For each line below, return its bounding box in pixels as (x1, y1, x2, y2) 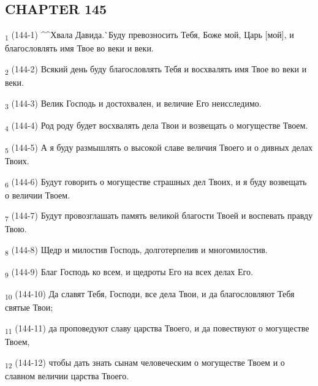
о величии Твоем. (5, 188, 70, 201)
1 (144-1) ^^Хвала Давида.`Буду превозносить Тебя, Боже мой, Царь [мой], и (5, 28, 294, 42)
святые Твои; (5, 301, 53, 314)
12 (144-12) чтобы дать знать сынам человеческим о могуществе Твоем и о (5, 355, 285, 370)
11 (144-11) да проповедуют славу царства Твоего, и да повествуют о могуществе (5, 322, 309, 336)
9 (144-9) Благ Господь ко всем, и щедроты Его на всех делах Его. (5, 265, 253, 279)
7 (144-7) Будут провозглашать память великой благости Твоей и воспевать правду (5, 209, 313, 224)
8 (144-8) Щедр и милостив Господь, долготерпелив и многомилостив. (5, 243, 268, 257)
